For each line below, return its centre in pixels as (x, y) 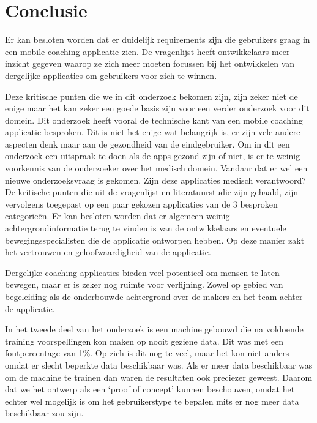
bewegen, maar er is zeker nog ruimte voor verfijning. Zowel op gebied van (144, 284)
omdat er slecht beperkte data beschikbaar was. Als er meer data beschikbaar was (159, 365)
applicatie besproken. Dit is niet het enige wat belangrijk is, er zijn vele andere (153, 132)
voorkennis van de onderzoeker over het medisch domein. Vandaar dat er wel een (156, 168)
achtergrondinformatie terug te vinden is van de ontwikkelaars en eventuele (146, 228)
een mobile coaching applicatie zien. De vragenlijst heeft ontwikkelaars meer (147, 51)
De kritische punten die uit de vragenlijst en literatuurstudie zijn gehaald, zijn (151, 192)
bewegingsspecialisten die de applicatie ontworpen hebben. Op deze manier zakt (155, 240)
